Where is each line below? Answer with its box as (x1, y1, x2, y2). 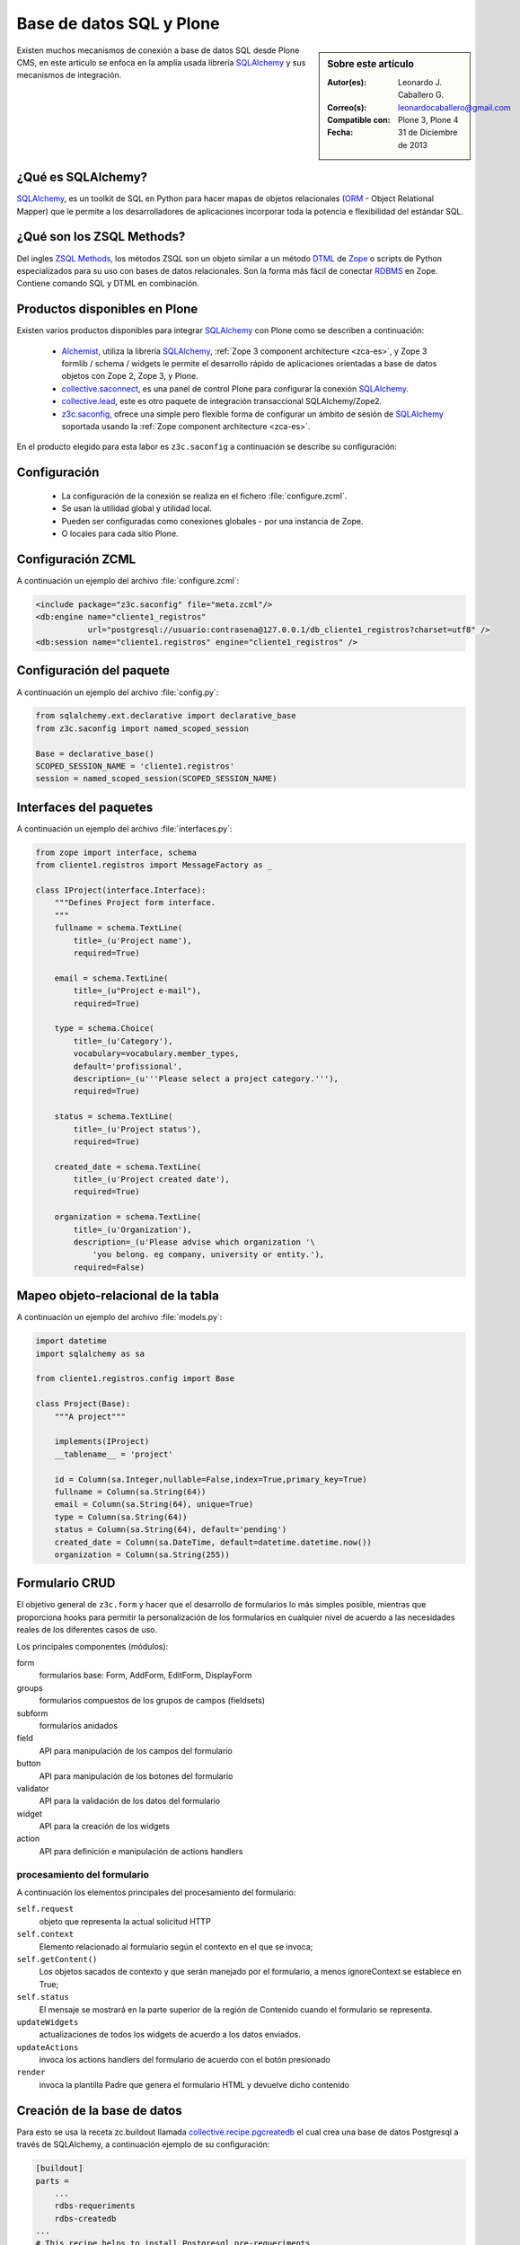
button (16, 1758, 41, 1769)
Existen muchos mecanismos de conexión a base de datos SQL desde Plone (16, 45, 300, 56)
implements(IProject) (54, 1437, 150, 1447)
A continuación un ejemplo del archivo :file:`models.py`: (16, 1312, 223, 1323)
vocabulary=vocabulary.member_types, (73, 1049, 240, 1059)
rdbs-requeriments (54, 2201, 136, 2211)
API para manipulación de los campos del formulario (39, 1745, 233, 1756)
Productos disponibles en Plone (16, 302, 198, 317)
